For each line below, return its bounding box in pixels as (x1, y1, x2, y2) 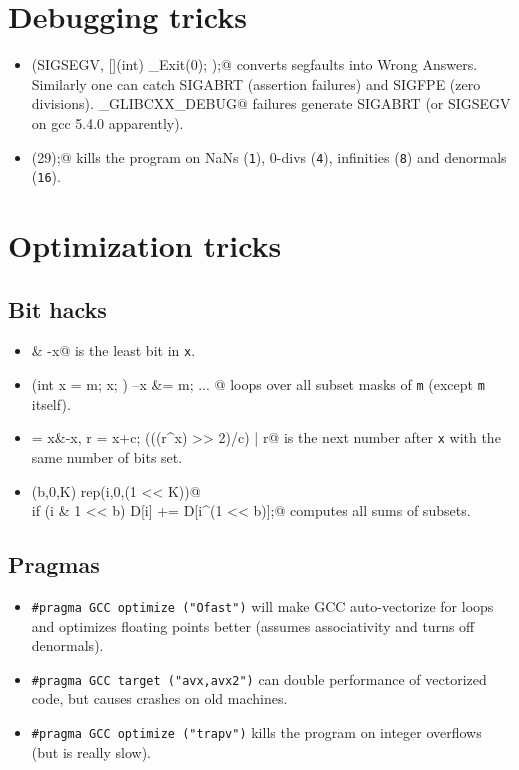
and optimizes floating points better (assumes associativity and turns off (31, 615, 475, 636)
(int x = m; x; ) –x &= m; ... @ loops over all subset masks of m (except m (31, 374, 485, 395)
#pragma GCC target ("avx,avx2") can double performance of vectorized (31, 668, 487, 689)
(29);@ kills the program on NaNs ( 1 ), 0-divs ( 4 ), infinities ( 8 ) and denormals (31, 146, 507, 167)
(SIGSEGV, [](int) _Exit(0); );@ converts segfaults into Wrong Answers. (31, 54, 478, 75)
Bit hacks (8, 293, 107, 324)
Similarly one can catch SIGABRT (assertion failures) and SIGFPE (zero (31, 73, 481, 94)
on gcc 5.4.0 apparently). (31, 112, 184, 133)
